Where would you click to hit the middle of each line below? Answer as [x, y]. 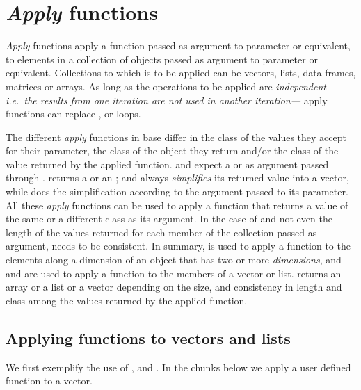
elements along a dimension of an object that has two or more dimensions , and [174, 260]
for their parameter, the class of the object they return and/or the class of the [172, 151]
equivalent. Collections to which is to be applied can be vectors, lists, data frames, [181, 73]
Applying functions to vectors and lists [148, 338]
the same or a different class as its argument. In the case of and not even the [169, 219]
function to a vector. [49, 381]
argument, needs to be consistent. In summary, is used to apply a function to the [178, 246]
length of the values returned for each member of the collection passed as [161, 232]
